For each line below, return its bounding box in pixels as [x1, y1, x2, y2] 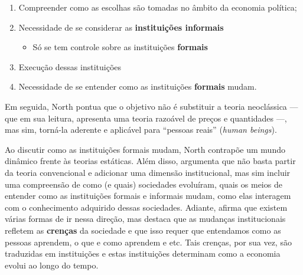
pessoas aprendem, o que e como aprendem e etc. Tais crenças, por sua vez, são [5, 235, 292, 248]
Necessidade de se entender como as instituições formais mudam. [18, 80, 257, 93]
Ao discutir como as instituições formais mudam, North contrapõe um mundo [5, 143, 285, 155]
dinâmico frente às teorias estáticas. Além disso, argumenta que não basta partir [5, 155, 296, 167]
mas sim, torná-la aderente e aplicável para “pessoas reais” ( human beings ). [5, 123, 277, 136]
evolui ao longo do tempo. [5, 258, 99, 271]
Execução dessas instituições [18, 60, 122, 73]
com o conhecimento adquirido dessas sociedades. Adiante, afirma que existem [5, 201, 288, 213]
